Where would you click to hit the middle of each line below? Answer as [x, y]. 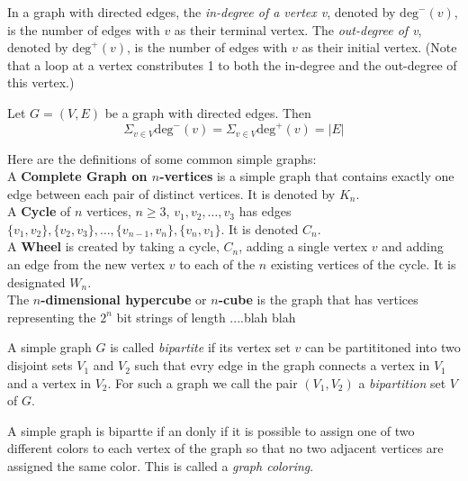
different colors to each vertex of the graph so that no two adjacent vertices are [225, 448]
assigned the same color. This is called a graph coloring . [161, 466]
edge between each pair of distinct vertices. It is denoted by [171, 193]
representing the [52, 317]
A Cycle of [39, 211]
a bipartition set [402, 382]
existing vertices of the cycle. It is [363, 264]
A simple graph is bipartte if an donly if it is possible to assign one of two [211, 430]
